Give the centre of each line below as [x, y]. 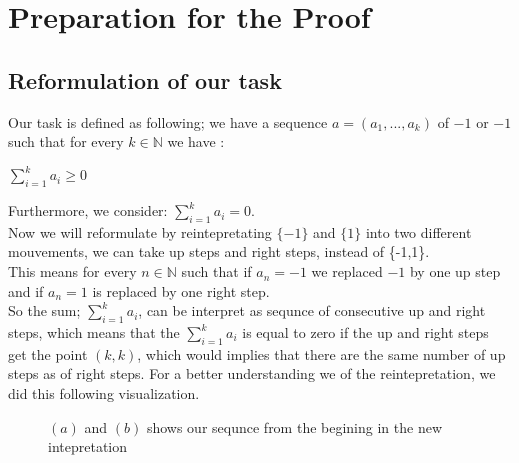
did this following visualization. [104, 393]
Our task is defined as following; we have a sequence [168, 121]
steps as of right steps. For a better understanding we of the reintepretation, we [252, 373]
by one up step [455, 271]
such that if [216, 271]
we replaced [347, 271]
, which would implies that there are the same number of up [321, 353]
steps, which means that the [94, 332]
